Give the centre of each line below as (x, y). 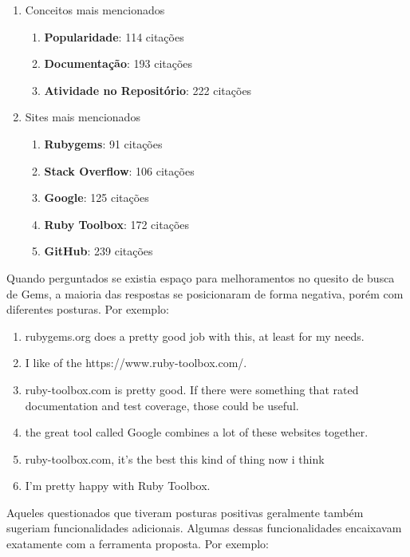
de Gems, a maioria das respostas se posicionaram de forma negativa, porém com (205, 293)
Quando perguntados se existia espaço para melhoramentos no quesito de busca (201, 277)
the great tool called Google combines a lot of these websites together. (197, 432)
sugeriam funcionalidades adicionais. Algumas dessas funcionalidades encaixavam (204, 528)
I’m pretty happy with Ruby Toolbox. (118, 486)
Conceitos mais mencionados (95, 10)
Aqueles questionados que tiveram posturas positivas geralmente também (185, 512)
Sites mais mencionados (83, 117)
